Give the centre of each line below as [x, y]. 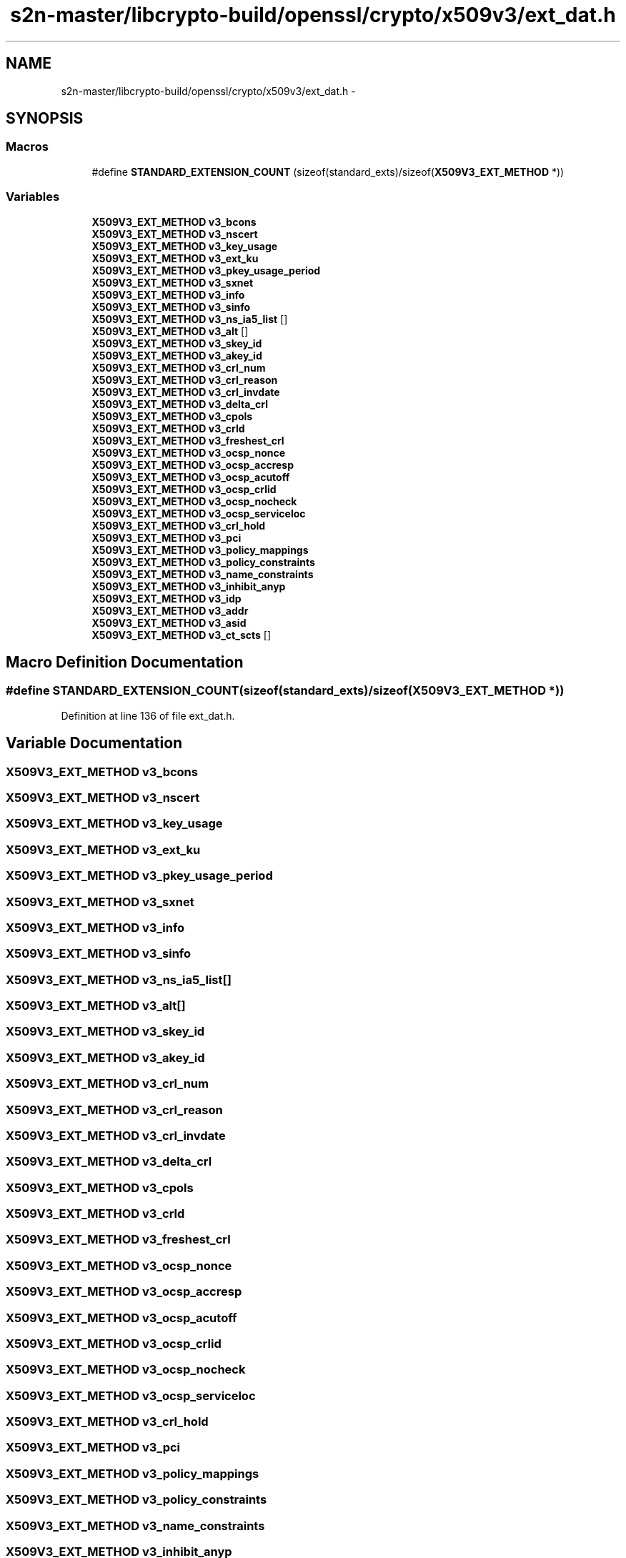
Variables [33, 197]
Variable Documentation [94, 743]
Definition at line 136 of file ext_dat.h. [148, 715]
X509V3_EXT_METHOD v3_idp [167, 598]
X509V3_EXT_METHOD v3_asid [169, 622]
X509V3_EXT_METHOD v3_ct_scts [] [182, 635]
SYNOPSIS [45, 119]
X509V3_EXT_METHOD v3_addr [170, 610]
